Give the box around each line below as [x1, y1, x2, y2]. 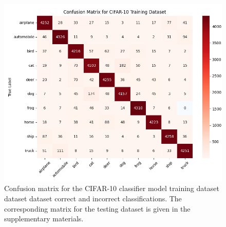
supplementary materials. [4, 213, 84, 224]
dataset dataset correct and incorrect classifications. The [4, 193, 182, 204]
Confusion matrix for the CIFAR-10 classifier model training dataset [4, 183, 219, 194]
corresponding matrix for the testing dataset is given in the [4, 203, 191, 214]
